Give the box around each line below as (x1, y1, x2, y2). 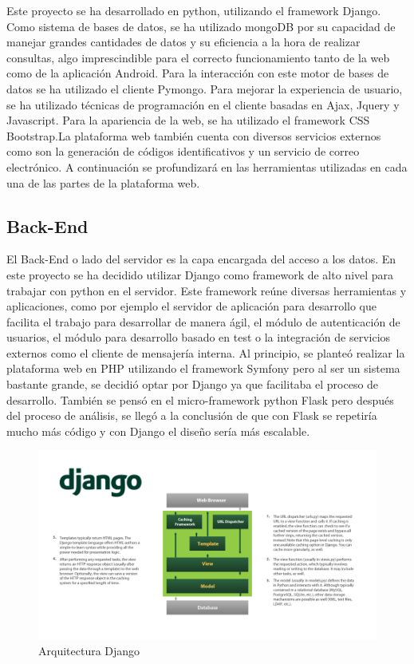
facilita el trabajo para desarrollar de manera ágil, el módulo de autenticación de (6, 313, 400, 330)
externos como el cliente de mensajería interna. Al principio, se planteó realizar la (6, 344, 405, 361)
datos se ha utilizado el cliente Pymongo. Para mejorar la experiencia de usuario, (6, 80, 403, 97)
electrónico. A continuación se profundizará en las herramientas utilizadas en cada (6, 158, 408, 175)
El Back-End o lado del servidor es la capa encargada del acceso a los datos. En (6, 251, 396, 267)
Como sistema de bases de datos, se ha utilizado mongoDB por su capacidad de (6, 18, 396, 34)
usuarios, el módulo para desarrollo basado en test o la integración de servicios (6, 329, 391, 346)
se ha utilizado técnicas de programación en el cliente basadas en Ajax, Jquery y (6, 96, 400, 113)
